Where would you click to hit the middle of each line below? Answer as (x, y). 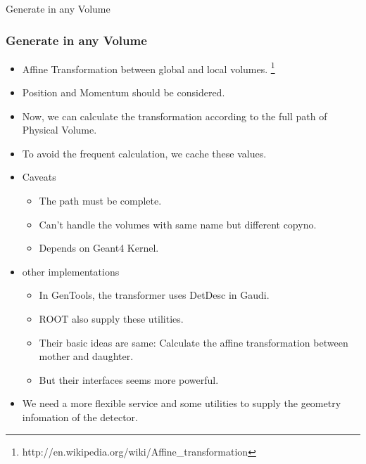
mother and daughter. (86, 356)
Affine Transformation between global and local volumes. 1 (149, 67)
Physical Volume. (59, 130)
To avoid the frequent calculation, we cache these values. (144, 153)
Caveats (39, 177)
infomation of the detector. (80, 417)
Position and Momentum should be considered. (124, 92)
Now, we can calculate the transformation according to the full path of (175, 116)
